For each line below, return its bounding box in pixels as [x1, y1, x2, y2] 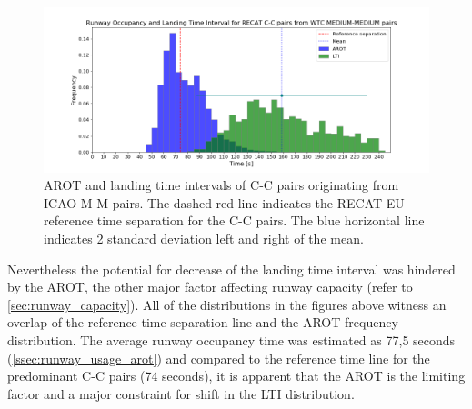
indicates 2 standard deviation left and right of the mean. [44, 229, 364, 248]
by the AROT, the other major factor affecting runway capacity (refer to [7, 277, 413, 296]
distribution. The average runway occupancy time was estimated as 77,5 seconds [7, 331, 456, 350]
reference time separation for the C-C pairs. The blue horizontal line [44, 211, 425, 230]
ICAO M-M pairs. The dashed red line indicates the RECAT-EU [44, 193, 405, 212]
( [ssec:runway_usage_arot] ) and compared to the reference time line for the [7, 348, 430, 367]
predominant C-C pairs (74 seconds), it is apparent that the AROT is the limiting [7, 366, 466, 385]
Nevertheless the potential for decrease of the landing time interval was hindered [7, 259, 456, 278]
